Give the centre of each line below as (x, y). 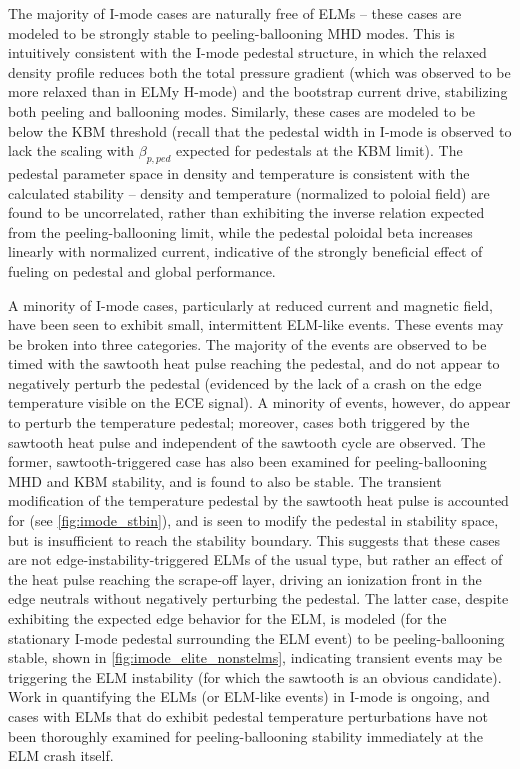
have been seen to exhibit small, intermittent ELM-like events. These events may (256, 324)
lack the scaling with (71, 150)
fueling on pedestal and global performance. (142, 270)
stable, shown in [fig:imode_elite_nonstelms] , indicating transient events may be (255, 657)
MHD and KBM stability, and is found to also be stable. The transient (225, 480)
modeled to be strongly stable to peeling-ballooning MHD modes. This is (231, 32)
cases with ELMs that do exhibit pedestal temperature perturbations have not (248, 715)
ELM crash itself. (61, 755)
